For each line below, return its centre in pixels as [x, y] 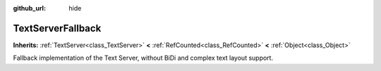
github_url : [29, 8]
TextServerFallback [57, 28]
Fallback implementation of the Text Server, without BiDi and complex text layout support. [143, 58]
